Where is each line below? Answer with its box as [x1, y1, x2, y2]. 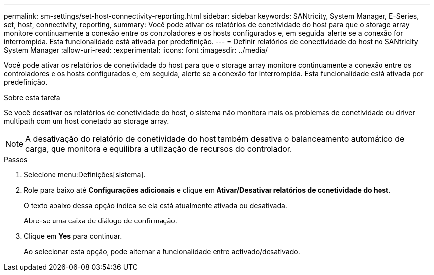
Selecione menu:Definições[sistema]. [24, 170, 146, 179]
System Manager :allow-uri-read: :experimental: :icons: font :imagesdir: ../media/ [4, 46, 268, 54]
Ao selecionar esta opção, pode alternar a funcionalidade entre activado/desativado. [24, 247, 300, 256]
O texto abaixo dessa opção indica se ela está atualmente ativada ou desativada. [24, 201, 287, 210]
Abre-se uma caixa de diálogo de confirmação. [24, 217, 177, 225]
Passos [4, 155, 28, 164]
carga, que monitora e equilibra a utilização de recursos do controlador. [25, 144, 292, 154]
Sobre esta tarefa [4, 93, 60, 102]
